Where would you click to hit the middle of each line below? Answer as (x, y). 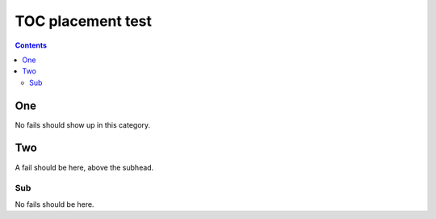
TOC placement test (84, 21)
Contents (31, 45)
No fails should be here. (55, 204)
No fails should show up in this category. (83, 124)
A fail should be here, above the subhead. (84, 167)
